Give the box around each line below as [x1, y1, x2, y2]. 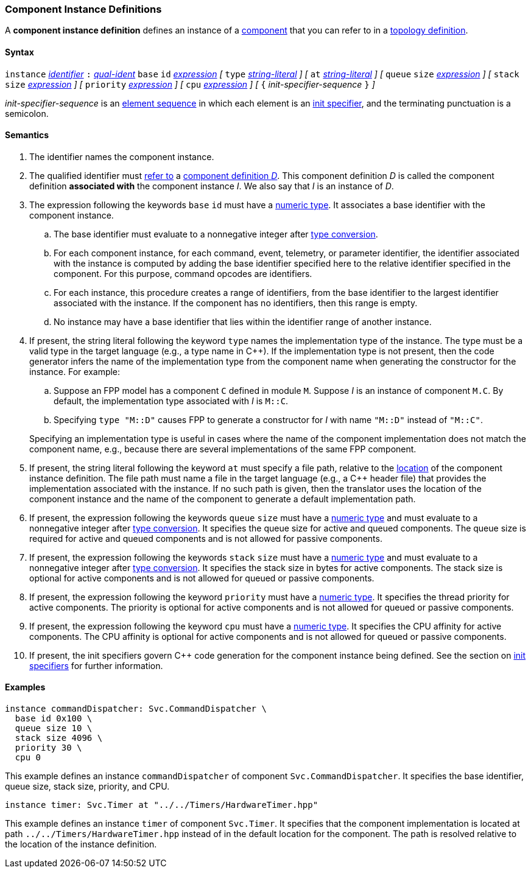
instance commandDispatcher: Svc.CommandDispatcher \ [5, 704, 267, 714]
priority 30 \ [15, 743, 82, 753]
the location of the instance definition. [5, 839, 157, 850]
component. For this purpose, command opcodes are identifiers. [54, 268, 312, 279]
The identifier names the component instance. [29, 151, 214, 162]
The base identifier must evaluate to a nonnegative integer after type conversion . [54, 228, 378, 239]
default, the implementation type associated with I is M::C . [54, 395, 289, 406]
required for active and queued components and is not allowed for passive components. [29, 533, 382, 544]
